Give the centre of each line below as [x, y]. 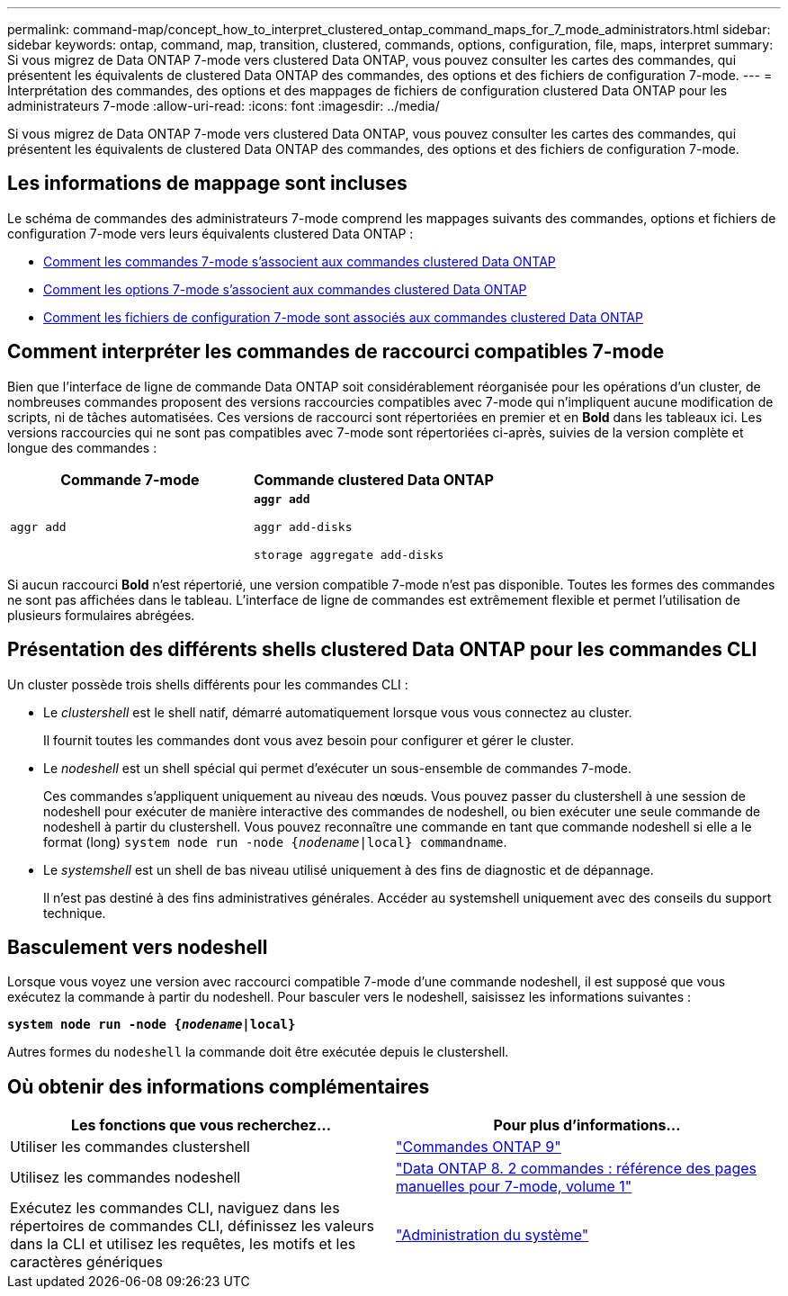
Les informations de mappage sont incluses [207, 184]
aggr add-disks [303, 526]
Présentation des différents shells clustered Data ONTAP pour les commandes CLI [382, 650]
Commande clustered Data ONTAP [373, 479]
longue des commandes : [82, 447]
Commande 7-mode [130, 479]
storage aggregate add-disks [349, 554]
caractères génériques [86, 1262]
